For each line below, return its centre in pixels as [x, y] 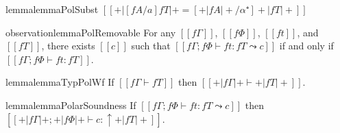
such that [151, 46]
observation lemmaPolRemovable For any [91, 32]
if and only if [306, 46]
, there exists [68, 46]
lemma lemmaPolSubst [52, 9]
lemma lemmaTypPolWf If [60, 82]
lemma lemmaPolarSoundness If [71, 105]
